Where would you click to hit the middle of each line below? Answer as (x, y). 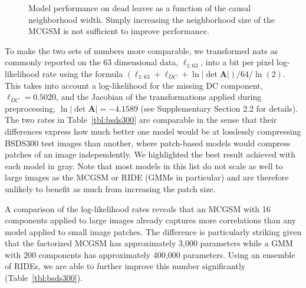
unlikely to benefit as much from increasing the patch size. (110, 188)
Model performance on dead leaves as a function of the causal (140, 8)
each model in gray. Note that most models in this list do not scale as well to (144, 165)
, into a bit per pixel (237, 62)
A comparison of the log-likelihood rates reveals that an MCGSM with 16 (138, 208)
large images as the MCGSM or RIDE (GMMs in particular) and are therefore (147, 177)
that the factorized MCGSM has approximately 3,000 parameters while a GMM (149, 243)
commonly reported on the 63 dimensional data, (92, 62)
